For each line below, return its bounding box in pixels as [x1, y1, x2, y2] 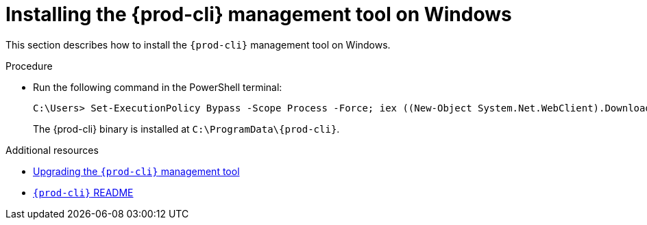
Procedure [5, 59, 53, 72]
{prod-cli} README [33, 186, 134, 198]
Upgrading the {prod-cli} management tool [33, 165, 240, 177]
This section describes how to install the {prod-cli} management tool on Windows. [5, 38, 391, 51]
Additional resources [5, 144, 99, 156]
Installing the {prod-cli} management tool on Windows [5, 3, 512, 26]
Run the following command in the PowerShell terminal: [33, 81, 282, 93]
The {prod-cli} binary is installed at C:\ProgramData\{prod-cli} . [33, 122, 340, 135]
